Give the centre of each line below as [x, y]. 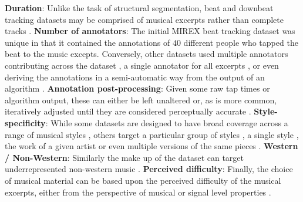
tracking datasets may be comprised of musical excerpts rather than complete [144, 19]
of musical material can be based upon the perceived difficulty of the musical [143, 180]
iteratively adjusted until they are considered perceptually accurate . [128, 111]
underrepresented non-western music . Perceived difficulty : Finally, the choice [149, 169]
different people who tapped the [241, 42]
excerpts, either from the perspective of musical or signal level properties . [138, 192]
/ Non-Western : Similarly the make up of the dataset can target [124, 157]
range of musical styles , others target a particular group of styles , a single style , [152, 134]
